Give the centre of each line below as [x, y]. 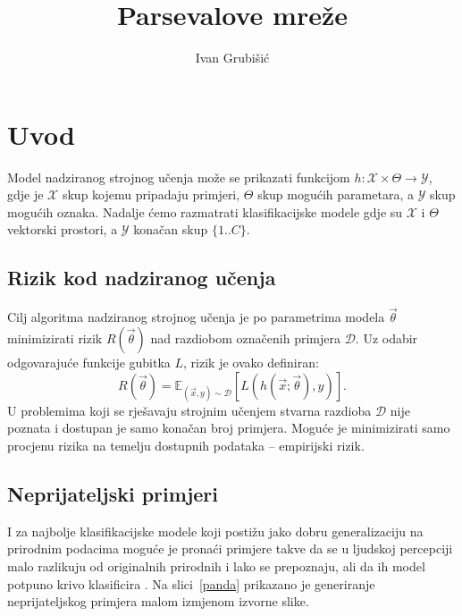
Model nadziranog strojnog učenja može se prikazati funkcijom [179, 177]
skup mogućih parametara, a [336, 194]
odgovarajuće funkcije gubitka [89, 363]
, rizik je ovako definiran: [251, 363]
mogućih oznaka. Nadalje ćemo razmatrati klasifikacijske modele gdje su [205, 211]
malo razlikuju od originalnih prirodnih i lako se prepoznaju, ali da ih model [216, 566]
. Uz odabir [386, 338]
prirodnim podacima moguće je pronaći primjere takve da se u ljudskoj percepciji [230, 548]
